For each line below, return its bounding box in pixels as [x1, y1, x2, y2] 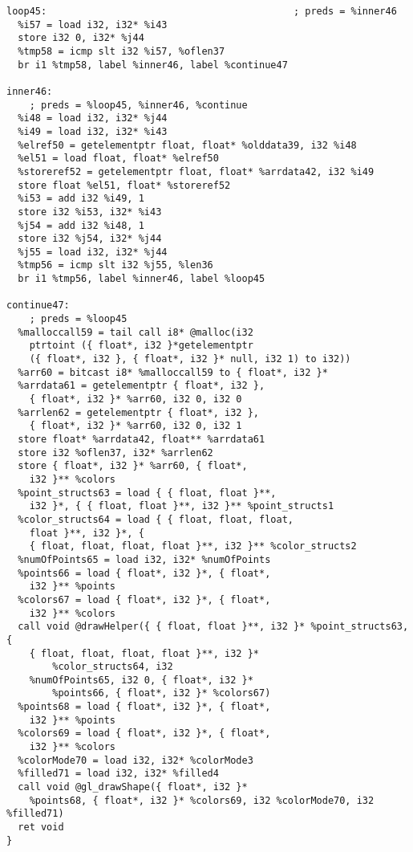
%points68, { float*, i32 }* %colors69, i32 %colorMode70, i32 [29, 794, 375, 806]
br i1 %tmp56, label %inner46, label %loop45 [18, 273, 265, 285]
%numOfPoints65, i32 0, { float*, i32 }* [29, 674, 253, 686]
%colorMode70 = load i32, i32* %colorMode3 [18, 754, 253, 766]
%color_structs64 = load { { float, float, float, [18, 513, 294, 525]
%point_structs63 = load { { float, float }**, [18, 487, 277, 499]
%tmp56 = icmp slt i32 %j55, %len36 [18, 259, 213, 271]
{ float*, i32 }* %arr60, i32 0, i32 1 [29, 420, 242, 432]
